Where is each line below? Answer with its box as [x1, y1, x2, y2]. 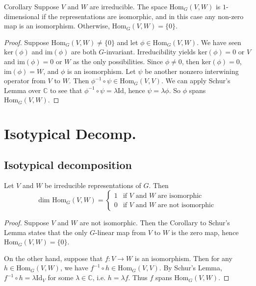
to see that [50, 85, 82, 95]
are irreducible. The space [89, 1, 167, 11]
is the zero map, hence [171, 227, 239, 237]
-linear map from [95, 227, 146, 237]
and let [117, 37, 138, 47]
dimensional [4, 11, 40, 21]
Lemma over [4, 85, 41, 95]
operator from [4, 75, 46, 86]
